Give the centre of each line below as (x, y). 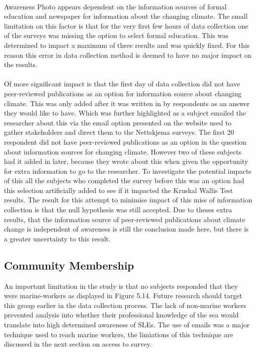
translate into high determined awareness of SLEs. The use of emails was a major (127, 325)
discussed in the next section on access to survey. (78, 344)
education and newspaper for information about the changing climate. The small (126, 16)
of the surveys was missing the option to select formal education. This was (116, 35)
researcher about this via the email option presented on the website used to (118, 122)
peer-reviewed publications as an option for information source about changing (123, 93)
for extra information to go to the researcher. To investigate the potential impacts (128, 171)
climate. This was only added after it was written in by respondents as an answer (127, 103)
